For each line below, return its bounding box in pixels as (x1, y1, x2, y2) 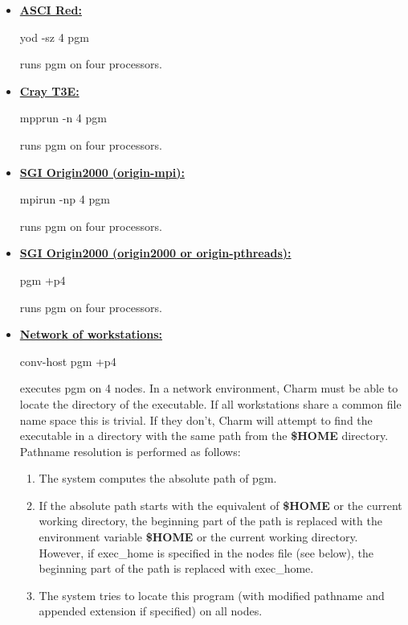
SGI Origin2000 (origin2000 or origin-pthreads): (19, 245, 292, 261)
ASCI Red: (19, 2, 82, 18)
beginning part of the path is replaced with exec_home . (39, 560, 314, 577)
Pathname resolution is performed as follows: (19, 442, 241, 459)
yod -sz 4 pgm (19, 28, 89, 45)
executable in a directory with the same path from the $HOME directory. (19, 427, 389, 444)
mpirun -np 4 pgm (19, 191, 110, 208)
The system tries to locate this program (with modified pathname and (39, 586, 385, 603)
